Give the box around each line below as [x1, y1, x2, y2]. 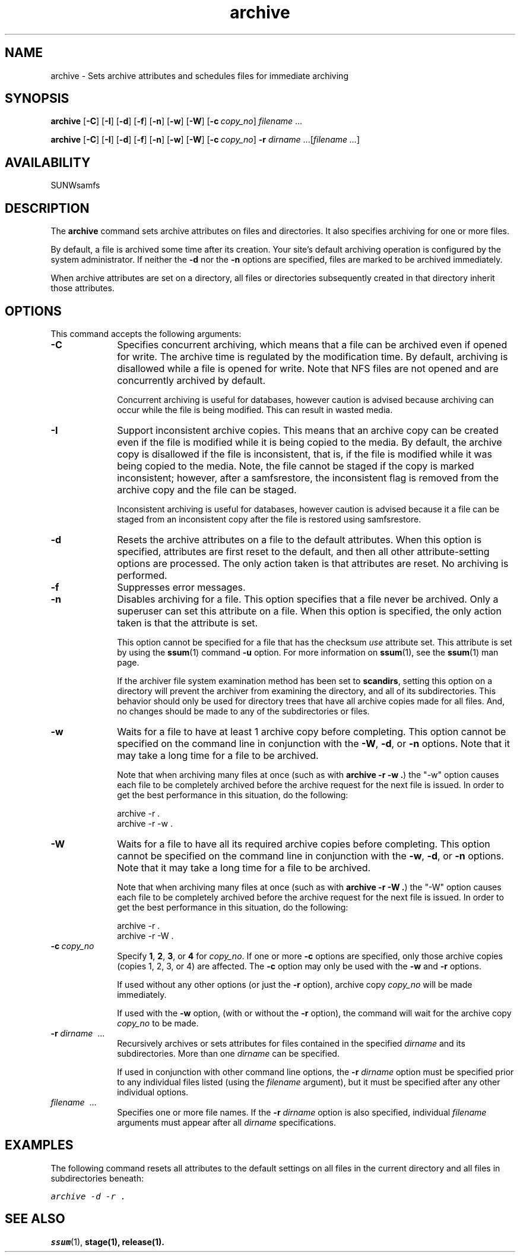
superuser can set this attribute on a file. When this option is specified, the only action [117, 604, 502, 617]
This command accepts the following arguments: [50, 328, 242, 339]
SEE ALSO [5, 1211, 65, 1227]
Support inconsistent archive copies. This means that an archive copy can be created [117, 424, 499, 436]
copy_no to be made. [117, 1017, 199, 1028]
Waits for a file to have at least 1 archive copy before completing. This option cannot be [117, 725, 506, 738]
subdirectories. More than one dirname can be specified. [117, 1048, 340, 1058]
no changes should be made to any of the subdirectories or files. [117, 705, 370, 716]
